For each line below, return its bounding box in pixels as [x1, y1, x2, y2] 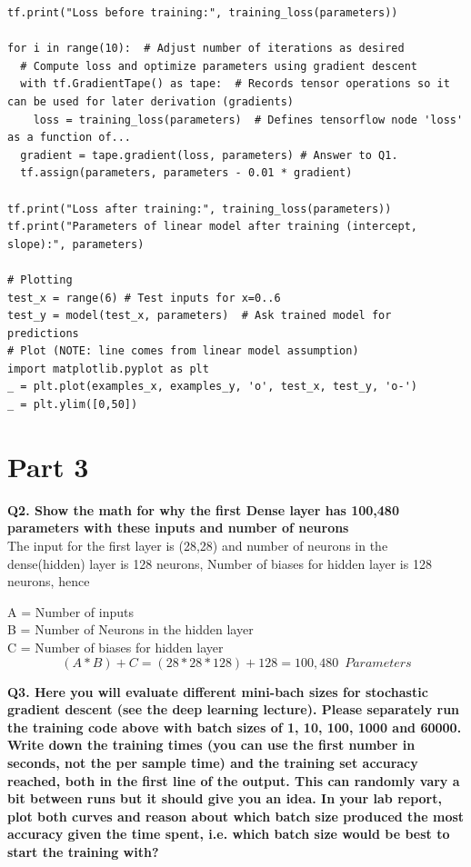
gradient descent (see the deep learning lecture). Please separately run [7, 700, 460, 719]
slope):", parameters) [7, 237, 145, 251]
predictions [7, 326, 79, 340]
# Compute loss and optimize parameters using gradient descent [20, 59, 418, 73]
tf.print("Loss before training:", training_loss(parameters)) [7, 6, 398, 19]
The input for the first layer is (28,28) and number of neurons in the [7, 535, 388, 554]
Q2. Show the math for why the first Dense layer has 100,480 [7, 500, 399, 519]
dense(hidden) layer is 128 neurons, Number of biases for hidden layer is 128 [7, 553, 432, 573]
